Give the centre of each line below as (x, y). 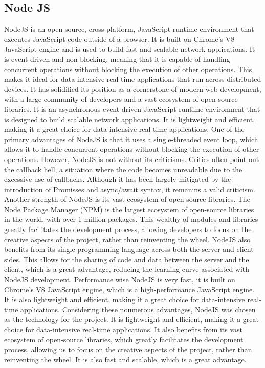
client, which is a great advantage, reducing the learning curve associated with (127, 269)
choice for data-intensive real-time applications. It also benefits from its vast (124, 329)
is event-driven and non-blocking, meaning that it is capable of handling (117, 59)
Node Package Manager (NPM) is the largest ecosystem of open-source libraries (129, 209)
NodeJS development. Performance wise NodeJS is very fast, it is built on (120, 279)
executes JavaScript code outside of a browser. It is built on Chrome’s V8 (119, 39)
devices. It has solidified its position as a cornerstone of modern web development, (133, 89)
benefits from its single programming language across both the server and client (129, 249)
